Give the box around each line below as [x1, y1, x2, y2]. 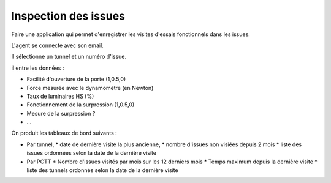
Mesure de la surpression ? [26, 110, 96, 117]
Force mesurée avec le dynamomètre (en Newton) [26, 84, 154, 91]
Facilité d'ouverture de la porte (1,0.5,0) [26, 75, 126, 83]
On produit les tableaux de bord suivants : [11, 129, 118, 137]
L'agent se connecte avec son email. [11, 42, 104, 49]
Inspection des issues [11, 9, 126, 23]
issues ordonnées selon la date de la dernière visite [26, 149, 156, 157]
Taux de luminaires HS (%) [26, 92, 94, 100]
